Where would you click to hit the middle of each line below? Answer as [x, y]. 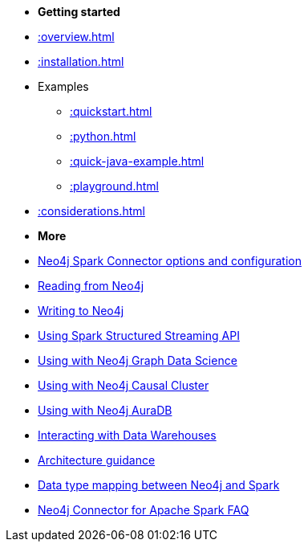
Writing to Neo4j [81, 311]
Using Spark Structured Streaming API [139, 335]
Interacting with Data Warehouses [127, 435]
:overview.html [76, 37]
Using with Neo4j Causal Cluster [124, 385]
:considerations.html [91, 211]
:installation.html [81, 61]
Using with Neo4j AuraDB [105, 410]
